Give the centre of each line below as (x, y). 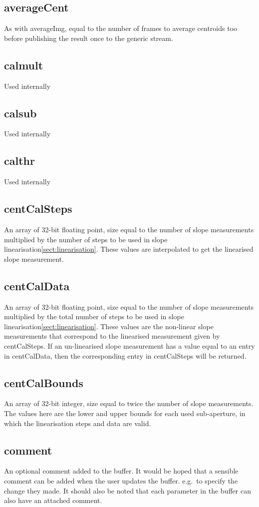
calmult (24, 65)
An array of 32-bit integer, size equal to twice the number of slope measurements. (129, 403)
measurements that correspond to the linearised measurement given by (112, 336)
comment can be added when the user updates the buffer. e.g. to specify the (121, 480)
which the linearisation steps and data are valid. (78, 423)
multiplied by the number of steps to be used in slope (86, 239)
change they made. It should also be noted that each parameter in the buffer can (128, 490)
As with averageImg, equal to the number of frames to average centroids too (121, 28)
